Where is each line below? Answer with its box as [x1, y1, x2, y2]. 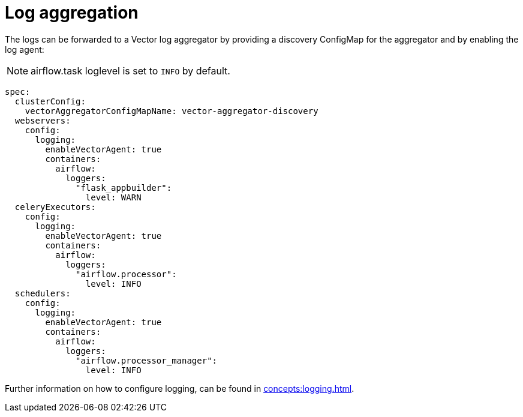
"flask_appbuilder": [76, 182, 172, 193]
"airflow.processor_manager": [76, 355, 218, 365]
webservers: [14, 115, 71, 125]
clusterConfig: [14, 96, 86, 106]
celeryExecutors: [14, 202, 96, 212]
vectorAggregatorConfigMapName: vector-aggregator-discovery [25, 106, 318, 116]
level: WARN [85, 192, 142, 202]
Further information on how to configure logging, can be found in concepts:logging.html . [5, 383, 354, 394]
